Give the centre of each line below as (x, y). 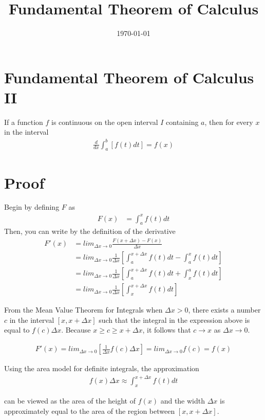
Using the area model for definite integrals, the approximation (102, 368)
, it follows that (167, 330)
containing (182, 122)
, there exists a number (224, 310)
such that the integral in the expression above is (174, 319)
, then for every (229, 122)
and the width (183, 400)
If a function (24, 122)
